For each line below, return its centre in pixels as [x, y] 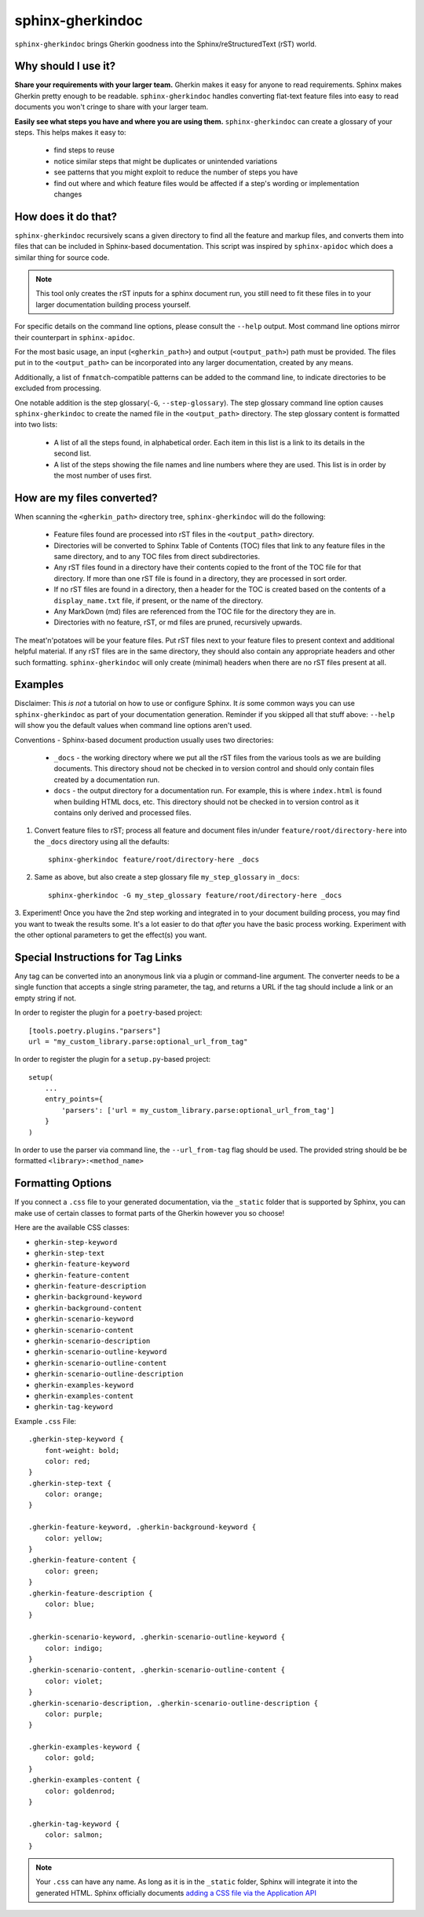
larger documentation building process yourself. [113, 304]
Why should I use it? [65, 66]
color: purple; [74, 1714]
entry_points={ [74, 1099]
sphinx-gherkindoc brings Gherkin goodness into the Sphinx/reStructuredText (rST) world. [166, 44]
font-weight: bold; [82, 1450]
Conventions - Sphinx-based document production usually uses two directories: [144, 740]
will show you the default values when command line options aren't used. [133, 726]
